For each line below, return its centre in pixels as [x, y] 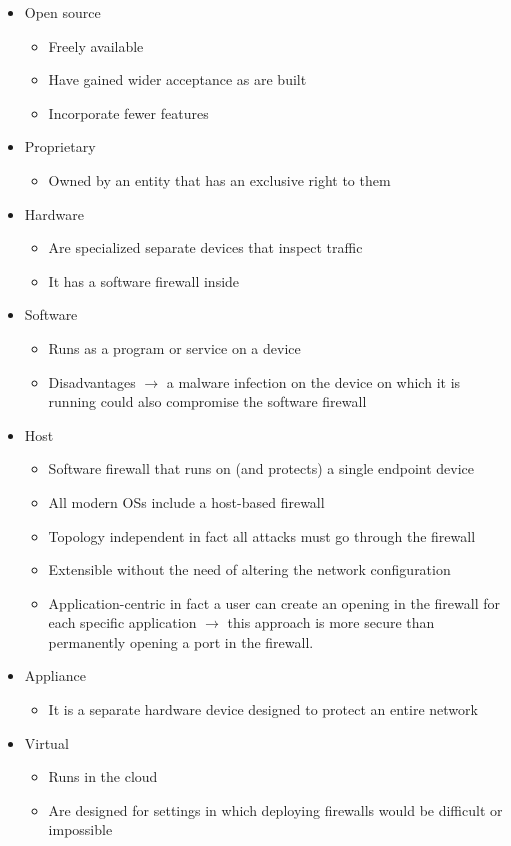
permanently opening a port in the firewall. [181, 641]
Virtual [46, 742]
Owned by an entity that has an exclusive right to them [219, 179]
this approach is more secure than [331, 622]
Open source [62, 12]
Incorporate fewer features [128, 112]
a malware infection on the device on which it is [313, 381]
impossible [80, 829]
